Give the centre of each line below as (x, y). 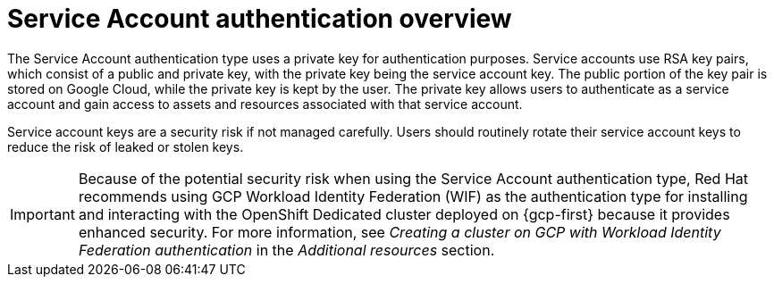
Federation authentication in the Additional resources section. (286, 250)
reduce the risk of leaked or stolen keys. (126, 146)
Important (42, 214)
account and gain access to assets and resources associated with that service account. (265, 104)
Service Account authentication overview (260, 19)
